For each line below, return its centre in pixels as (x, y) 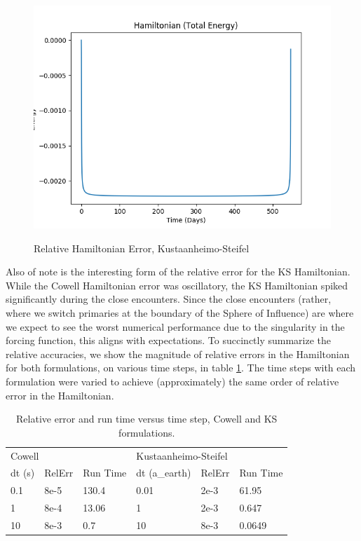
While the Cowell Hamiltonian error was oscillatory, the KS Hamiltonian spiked (177, 285)
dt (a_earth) (164, 473)
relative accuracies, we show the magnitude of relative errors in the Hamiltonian (178, 354)
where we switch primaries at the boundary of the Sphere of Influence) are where (180, 312)
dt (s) (23, 473)
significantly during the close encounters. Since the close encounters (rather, (169, 299)
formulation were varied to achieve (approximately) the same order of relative (172, 381)
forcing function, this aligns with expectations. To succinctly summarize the (169, 340)
